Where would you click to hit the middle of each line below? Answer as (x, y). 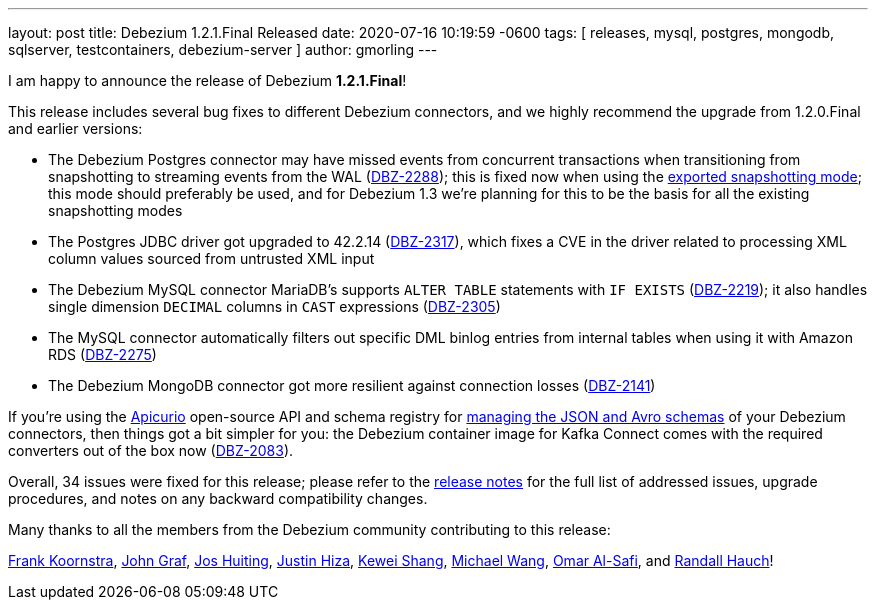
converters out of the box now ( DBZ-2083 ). (151, 450)
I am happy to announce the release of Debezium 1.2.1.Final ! (207, 80)
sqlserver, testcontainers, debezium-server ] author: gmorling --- (223, 49)
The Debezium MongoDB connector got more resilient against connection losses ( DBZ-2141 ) (352, 385)
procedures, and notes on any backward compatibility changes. (218, 498)
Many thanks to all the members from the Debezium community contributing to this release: (309, 529)
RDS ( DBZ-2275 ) (102, 354)
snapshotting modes (115, 210)
